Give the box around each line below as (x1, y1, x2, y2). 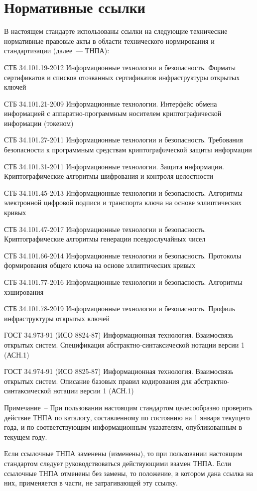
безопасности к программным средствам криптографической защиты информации (4, 144, 252, 155)
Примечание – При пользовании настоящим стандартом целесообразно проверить (4, 402, 253, 412)
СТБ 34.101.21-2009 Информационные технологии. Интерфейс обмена (4, 98, 217, 109)
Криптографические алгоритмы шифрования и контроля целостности (4, 171, 214, 181)
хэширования (4, 286, 44, 297)
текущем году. (4, 431, 47, 442)
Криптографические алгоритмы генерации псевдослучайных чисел (4, 234, 206, 244)
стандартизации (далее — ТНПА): (4, 45, 110, 56)
